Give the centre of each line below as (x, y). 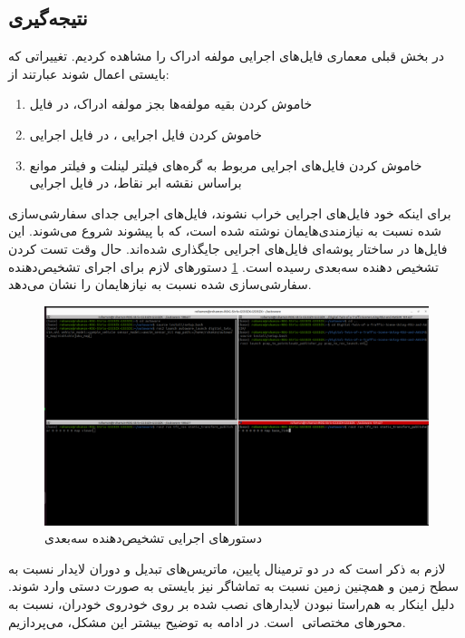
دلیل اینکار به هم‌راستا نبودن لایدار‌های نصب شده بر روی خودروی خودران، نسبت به (232, 603)
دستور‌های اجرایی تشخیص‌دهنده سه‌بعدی (154, 538)
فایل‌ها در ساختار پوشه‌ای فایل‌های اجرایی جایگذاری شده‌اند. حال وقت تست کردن (228, 248)
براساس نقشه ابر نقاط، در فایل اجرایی (136, 183)
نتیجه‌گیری (48, 18)
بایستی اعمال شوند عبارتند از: (89, 73)
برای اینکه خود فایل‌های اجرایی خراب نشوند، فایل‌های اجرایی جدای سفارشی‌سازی (230, 213)
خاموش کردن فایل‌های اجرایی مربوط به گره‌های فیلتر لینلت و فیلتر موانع (226, 164)
